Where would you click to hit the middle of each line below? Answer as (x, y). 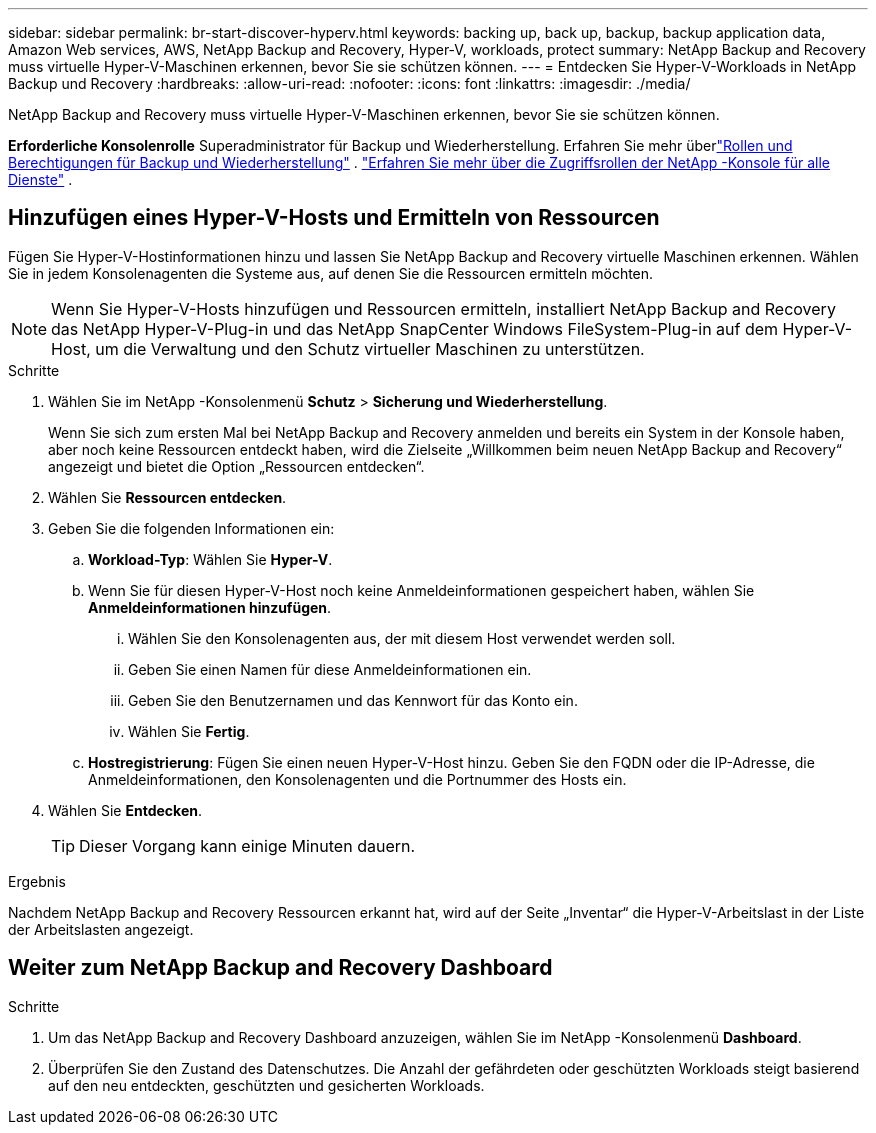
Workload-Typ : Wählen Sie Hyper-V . (210, 559)
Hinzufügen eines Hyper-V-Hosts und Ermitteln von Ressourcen (334, 218)
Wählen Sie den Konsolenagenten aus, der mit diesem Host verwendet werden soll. (402, 638)
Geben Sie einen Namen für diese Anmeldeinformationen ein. (330, 669)
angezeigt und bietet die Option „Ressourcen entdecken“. (236, 466)
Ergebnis (37, 881)
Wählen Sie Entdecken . (125, 810)
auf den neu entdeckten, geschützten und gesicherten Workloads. (266, 1085)
